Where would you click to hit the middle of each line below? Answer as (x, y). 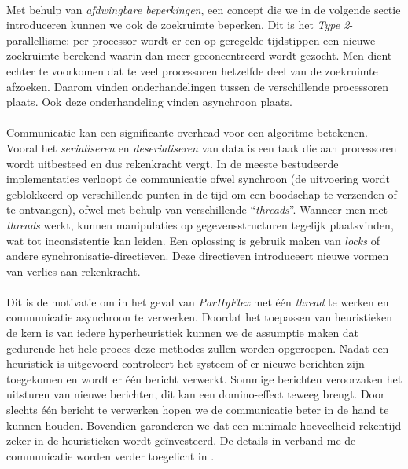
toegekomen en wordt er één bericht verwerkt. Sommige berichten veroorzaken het (204, 378)
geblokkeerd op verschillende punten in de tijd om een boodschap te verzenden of (202, 194)
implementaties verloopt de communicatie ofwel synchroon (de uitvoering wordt (198, 179)
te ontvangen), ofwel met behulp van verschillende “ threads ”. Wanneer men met (197, 209)
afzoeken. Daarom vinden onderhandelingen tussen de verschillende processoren (198, 86)
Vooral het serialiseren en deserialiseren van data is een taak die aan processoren (202, 147)
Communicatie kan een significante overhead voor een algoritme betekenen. (187, 132)
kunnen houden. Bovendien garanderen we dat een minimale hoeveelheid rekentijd (204, 425)
